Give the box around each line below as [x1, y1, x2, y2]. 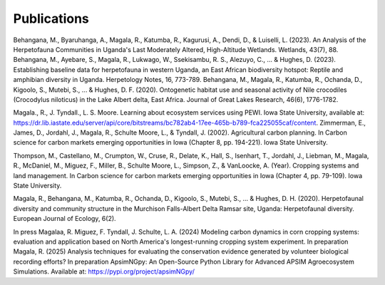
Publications [13, 11, 89, 26]
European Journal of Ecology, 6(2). [13, 214, 117, 223]
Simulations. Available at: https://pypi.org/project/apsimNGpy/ [13, 267, 195, 276]
